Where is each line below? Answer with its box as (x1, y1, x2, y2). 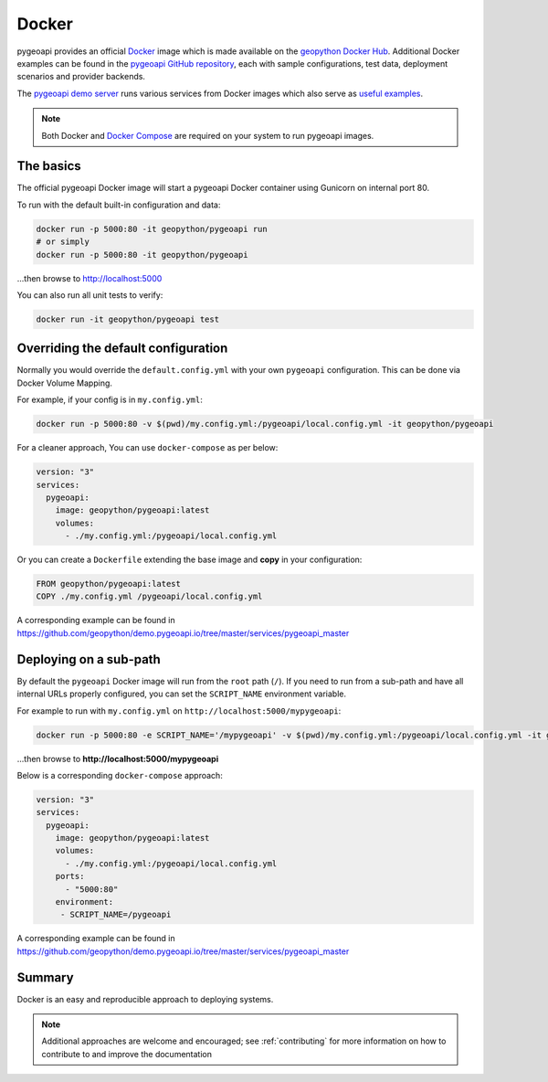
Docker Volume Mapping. (16, 377, 113, 388)
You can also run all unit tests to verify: (16, 289, 163, 301)
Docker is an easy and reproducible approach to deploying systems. (16, 993, 274, 1004)
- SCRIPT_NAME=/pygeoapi (59, 909, 172, 920)
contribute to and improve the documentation (41, 1048, 212, 1059)
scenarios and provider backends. (16, 71, 146, 82)
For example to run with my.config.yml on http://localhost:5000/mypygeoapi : (16, 705, 342, 716)
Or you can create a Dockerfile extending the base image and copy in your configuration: (16, 554, 363, 566)
